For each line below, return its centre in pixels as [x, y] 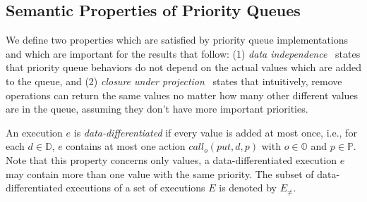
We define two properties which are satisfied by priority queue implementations [177, 40]
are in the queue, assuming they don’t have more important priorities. [157, 109]
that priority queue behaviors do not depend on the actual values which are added [183, 67]
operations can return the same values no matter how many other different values [182, 95]
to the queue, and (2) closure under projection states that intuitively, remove [174, 81]
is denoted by [248, 188]
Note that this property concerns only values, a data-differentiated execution [171, 159]
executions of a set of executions [136, 188]
